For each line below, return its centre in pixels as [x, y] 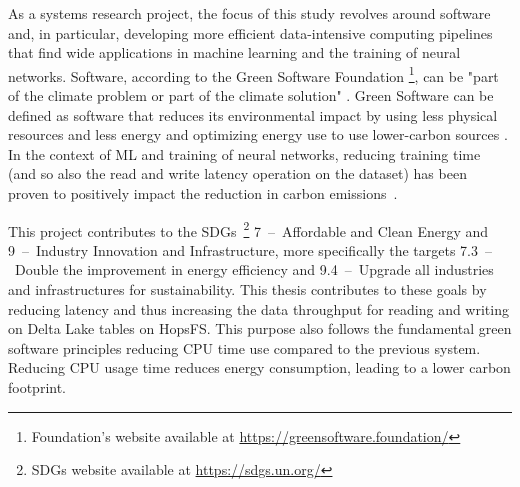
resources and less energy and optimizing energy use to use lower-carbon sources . [258, 134]
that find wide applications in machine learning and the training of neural [234, 52]
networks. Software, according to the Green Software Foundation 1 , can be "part [253, 74]
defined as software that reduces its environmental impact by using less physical [253, 114]
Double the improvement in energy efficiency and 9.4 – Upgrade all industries [254, 269]
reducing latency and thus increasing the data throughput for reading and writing [258, 308]
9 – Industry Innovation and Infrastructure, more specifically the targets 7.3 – [250, 249]
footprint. [37, 387]
